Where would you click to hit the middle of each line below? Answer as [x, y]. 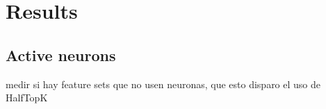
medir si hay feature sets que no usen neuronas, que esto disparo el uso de [163, 84]
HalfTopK [27, 98]
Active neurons [61, 54]
